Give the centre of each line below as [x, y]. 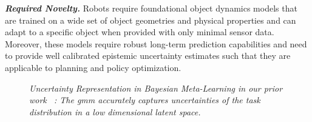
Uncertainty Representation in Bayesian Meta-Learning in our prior [156, 88]
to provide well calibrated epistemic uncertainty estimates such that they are [148, 56]
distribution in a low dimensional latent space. [115, 111]
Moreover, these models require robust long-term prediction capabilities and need [156, 43]
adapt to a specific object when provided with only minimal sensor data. [140, 32]
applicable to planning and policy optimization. [93, 67]
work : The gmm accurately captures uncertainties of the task [145, 100]
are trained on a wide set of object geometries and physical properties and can [151, 20]
